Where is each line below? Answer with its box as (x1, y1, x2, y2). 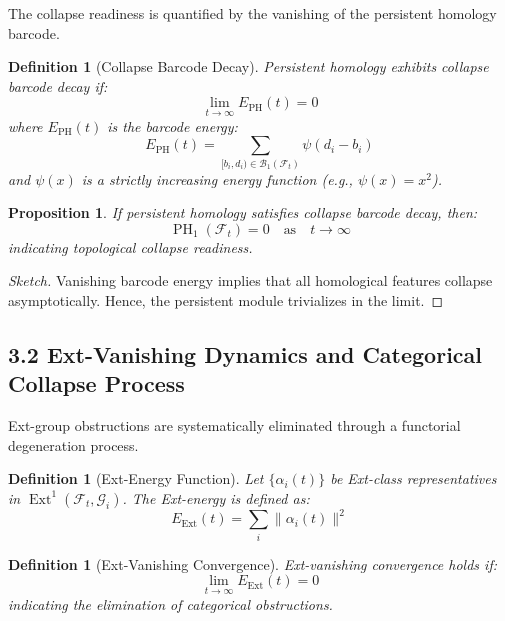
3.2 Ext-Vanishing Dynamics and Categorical (8, 338, 483, 369)
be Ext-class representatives (330, 468, 497, 489)
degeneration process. (8, 434, 139, 455)
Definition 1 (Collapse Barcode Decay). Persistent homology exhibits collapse (8, 56, 489, 77)
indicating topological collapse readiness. (8, 236, 253, 257)
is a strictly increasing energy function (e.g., (81, 168, 353, 189)
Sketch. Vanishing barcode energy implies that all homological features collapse (8, 270, 493, 291)
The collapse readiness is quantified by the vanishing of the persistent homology (8, 3, 497, 23)
